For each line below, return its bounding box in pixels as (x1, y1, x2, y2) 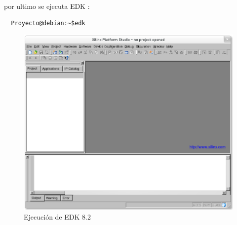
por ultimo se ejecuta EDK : (4, 1, 90, 11)
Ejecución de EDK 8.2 (24, 212, 91, 222)
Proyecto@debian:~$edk (11, 19, 85, 27)
